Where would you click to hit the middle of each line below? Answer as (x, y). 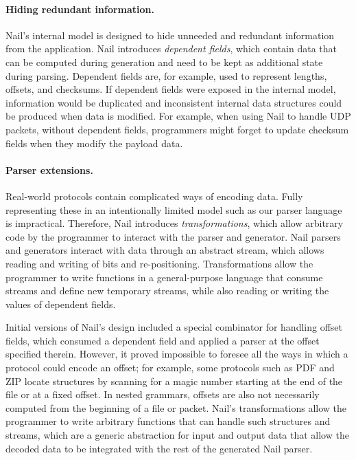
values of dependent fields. (61, 304)
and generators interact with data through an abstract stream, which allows (165, 250)
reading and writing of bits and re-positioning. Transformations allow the (159, 263)
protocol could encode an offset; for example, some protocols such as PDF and (170, 368)
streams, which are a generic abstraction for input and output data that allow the (177, 435)
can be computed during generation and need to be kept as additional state (164, 62)
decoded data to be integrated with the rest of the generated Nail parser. (159, 448)
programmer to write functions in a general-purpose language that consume (164, 277)
